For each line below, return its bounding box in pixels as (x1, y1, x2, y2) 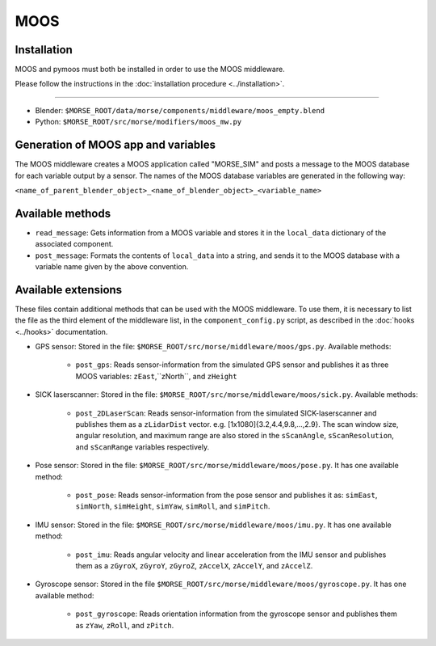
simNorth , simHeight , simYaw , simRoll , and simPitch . (75, 501, 270, 511)
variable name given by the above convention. (35, 262, 189, 271)
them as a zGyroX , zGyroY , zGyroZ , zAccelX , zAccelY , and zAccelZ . (75, 560, 313, 570)
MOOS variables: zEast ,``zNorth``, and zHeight (75, 371, 237, 381)
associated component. (35, 239, 114, 249)
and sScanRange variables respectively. (75, 441, 210, 452)
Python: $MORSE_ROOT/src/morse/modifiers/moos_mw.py (35, 117, 242, 127)
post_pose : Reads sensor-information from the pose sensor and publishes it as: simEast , (75, 490, 378, 500)
